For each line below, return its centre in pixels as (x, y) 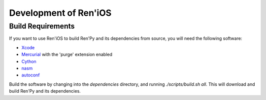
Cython (29, 61)
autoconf (31, 75)
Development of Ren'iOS (60, 13)
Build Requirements (42, 26)
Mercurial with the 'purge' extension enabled (67, 55)
